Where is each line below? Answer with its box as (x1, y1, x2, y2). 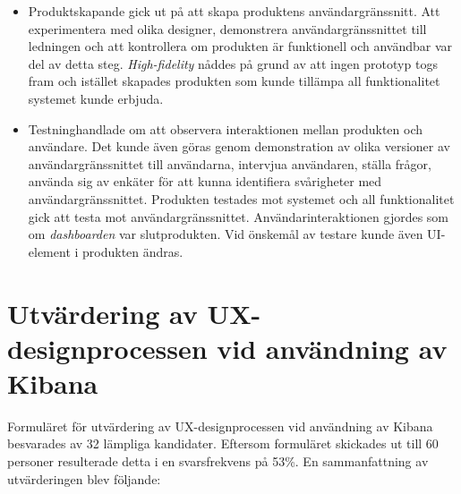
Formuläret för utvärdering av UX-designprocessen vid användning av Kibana (7, 416, 433, 435)
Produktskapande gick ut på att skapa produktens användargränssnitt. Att (28, 2, 440, 20)
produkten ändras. (82, 242, 184, 260)
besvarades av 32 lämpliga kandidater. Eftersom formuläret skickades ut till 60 (7, 434, 439, 453)
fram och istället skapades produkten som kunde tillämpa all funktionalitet (28, 72, 440, 90)
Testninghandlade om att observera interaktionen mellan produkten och (28, 119, 423, 138)
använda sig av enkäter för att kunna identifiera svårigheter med (28, 172, 382, 191)
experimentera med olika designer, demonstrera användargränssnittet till (28, 19, 427, 38)
